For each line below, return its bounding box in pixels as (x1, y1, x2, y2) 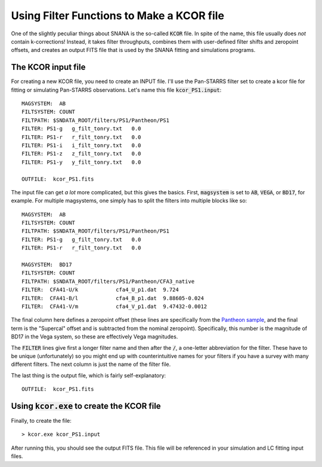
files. (11, 453, 23, 460)
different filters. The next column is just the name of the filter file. (11, 361, 171, 368)
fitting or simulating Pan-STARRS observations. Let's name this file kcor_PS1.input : (11, 86, 222, 93)
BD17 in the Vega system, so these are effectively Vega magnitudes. (11, 333, 178, 340)
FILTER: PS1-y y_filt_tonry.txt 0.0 (21, 158, 141, 166)
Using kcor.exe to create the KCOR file (11, 401, 161, 411)
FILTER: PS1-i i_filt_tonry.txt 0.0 (21, 142, 141, 149)
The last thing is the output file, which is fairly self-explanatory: (11, 371, 166, 379)
